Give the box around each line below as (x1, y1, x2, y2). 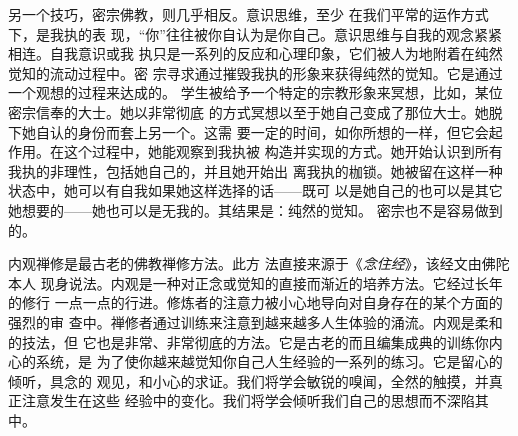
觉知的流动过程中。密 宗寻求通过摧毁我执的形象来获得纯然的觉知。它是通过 (8, 62, 503, 83)
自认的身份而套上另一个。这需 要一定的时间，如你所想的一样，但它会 (35, 121, 489, 142)
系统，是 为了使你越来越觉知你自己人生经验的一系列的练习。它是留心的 (35, 351, 503, 372)
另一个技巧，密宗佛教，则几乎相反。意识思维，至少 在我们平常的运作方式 (8, 4, 489, 24)
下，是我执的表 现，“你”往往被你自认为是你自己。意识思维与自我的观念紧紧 (8, 23, 502, 44)
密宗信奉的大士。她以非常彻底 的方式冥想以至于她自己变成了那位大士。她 (8, 101, 489, 122)
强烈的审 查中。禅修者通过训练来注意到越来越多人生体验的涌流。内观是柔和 (8, 311, 503, 332)
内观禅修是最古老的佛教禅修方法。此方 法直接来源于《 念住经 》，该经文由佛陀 (8, 253, 510, 274)
